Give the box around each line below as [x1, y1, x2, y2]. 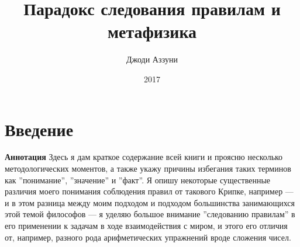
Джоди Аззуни [126, 53, 178, 65]
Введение [5, 117, 74, 141]
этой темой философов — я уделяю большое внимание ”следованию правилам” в [5, 208, 295, 220]
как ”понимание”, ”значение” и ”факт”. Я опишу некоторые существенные [5, 173, 271, 186]
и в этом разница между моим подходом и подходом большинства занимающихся [5, 196, 295, 208]
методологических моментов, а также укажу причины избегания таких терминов [5, 162, 291, 175]
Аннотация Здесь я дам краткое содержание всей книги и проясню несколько [5, 151, 283, 163]
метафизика [107, 19, 197, 43]
